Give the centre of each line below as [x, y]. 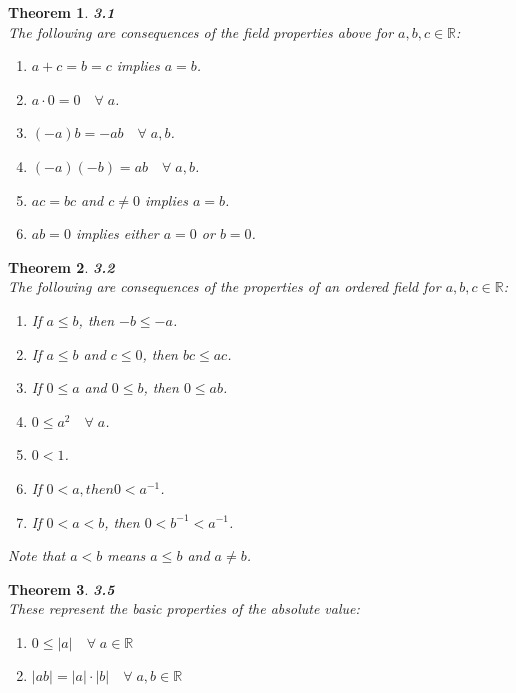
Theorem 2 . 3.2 [61, 266]
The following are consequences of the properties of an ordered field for [224, 286]
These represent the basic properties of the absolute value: [184, 608]
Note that [37, 555]
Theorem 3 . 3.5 [61, 588]
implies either [117, 233]
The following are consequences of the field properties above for [201, 31]
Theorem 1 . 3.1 [61, 12]
